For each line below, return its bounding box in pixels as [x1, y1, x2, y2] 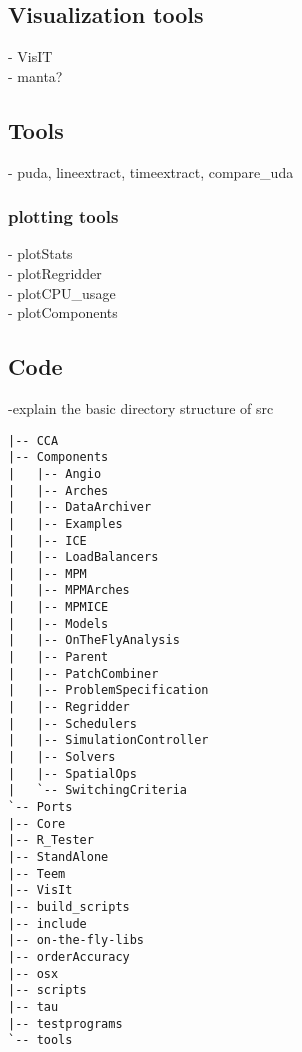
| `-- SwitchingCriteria [8, 783, 187, 798]
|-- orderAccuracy [8, 949, 130, 964]
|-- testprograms [8, 1016, 123, 1031]
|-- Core [8, 816, 66, 831]
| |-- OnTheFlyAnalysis [8, 633, 180, 648]
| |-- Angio [8, 466, 102, 481]
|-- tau [8, 999, 59, 1014]
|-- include [8, 916, 87, 931]
